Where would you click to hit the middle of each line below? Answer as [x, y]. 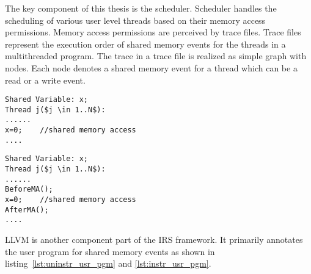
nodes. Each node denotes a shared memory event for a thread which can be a [151, 67]
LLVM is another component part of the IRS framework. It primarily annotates [154, 240]
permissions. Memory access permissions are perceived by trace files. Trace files [153, 32]
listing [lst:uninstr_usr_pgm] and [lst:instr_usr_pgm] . [108, 263]
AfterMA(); [27, 210]
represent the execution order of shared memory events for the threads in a [145, 44]
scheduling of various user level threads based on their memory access [135, 20]
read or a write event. [45, 80]
